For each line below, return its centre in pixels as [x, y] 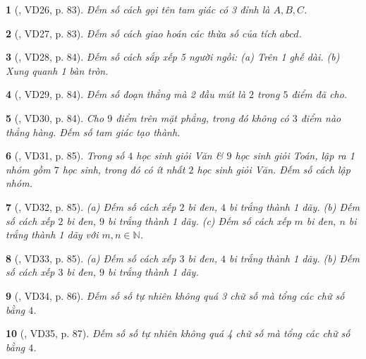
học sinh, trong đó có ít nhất [124, 169]
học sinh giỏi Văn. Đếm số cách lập [274, 169]
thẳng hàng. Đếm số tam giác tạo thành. [93, 132]
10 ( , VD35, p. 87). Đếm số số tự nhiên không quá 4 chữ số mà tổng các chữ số [178, 333]
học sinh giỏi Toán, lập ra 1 [295, 156]
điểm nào [321, 117]
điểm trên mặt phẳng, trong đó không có [202, 117]
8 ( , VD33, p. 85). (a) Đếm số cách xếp [91, 258]
